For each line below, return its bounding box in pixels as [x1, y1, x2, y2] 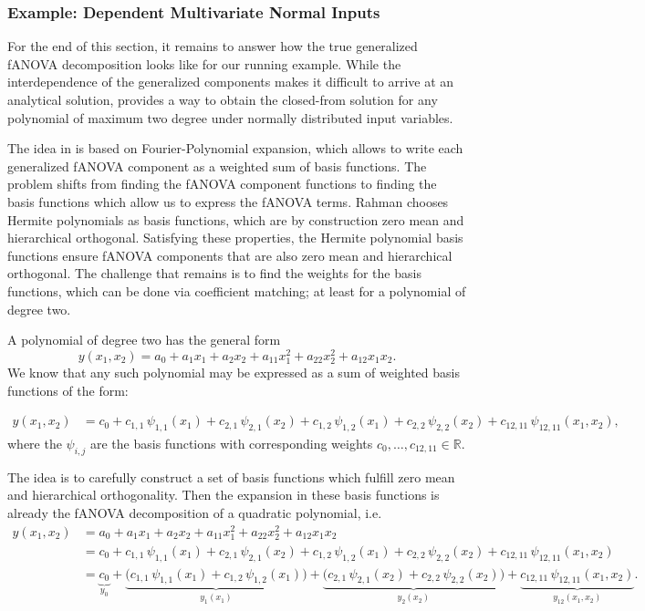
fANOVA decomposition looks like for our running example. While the [7, 54, 401, 73]
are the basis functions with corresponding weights [89, 433, 373, 452]
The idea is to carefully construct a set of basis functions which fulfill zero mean [7, 467, 455, 486]
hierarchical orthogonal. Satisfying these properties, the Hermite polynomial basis [7, 228, 463, 247]
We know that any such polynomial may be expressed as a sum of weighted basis [7, 362, 460, 381]
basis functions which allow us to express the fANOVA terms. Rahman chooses [7, 192, 449, 211]
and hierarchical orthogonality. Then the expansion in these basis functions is [7, 485, 440, 504]
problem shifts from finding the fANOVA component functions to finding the [7, 174, 437, 193]
